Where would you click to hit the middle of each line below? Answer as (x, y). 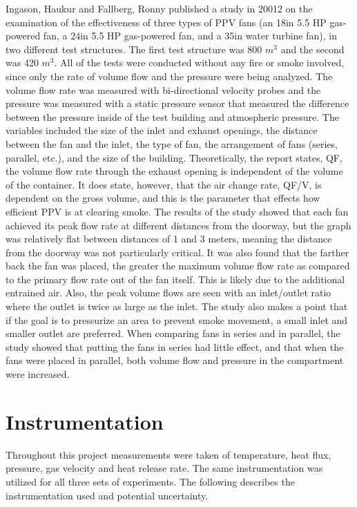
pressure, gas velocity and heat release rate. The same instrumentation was (164, 468)
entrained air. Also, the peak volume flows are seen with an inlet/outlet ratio (168, 293)
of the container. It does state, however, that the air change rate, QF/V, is (164, 184)
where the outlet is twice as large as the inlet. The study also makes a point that (177, 306)
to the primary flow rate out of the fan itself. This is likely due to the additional (175, 279)
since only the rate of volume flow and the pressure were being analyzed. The (169, 76)
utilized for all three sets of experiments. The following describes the (150, 481)
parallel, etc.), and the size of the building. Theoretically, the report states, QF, (174, 157)
